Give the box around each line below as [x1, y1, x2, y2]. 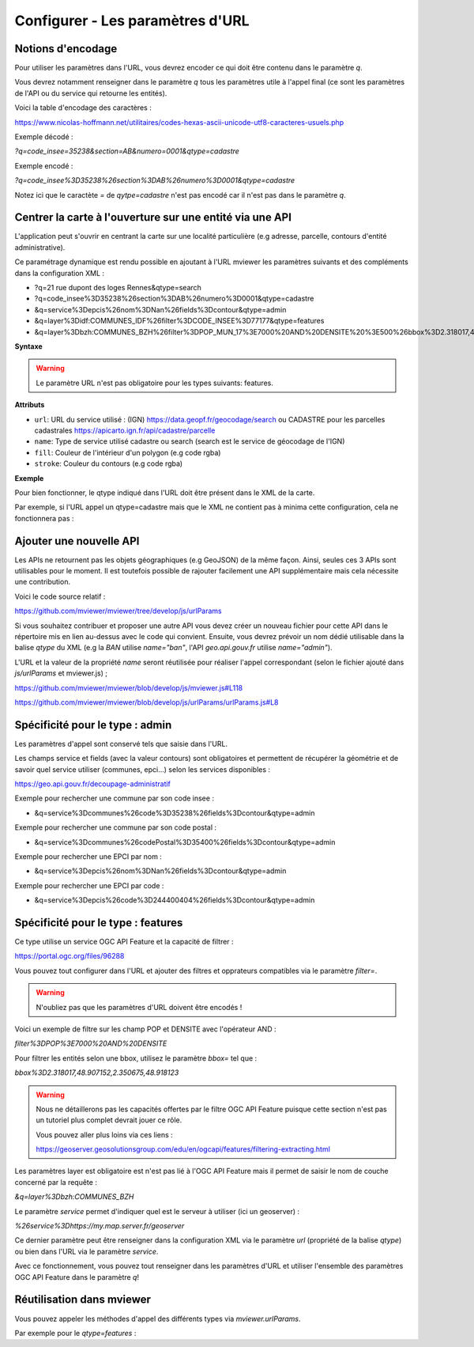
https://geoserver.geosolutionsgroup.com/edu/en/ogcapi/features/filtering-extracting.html [36, 1145, 331, 1154]
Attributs [14, 400, 45, 410]
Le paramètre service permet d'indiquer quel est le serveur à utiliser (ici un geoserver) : [14, 1206, 300, 1216]
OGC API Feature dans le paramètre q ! [14, 1272, 140, 1281]
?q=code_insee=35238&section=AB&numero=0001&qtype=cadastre [14, 146, 240, 156]
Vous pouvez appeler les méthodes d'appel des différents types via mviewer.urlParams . [14, 1314, 301, 1323]
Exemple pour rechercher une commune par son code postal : [14, 823, 217, 832]
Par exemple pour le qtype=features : [14, 1328, 137, 1338]
